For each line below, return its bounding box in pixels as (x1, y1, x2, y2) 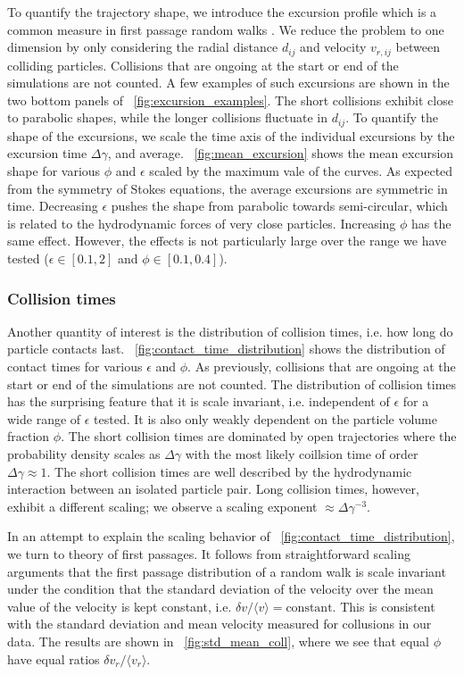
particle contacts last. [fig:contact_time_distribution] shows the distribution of (7, 339, 445, 358)
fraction (7, 427, 50, 446)
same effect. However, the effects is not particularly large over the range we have (7, 231, 447, 250)
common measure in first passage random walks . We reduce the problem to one (7, 20, 444, 38)
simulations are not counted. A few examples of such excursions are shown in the (7, 73, 450, 92)
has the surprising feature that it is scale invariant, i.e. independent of (7, 392, 390, 411)
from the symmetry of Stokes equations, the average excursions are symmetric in (7, 179, 448, 197)
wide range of (7, 409, 81, 428)
